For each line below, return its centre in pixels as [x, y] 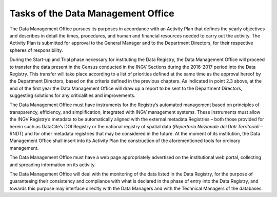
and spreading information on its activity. [53, 165]
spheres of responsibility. [36, 50]
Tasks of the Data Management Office [92, 13]
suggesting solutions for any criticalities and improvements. [73, 95]
